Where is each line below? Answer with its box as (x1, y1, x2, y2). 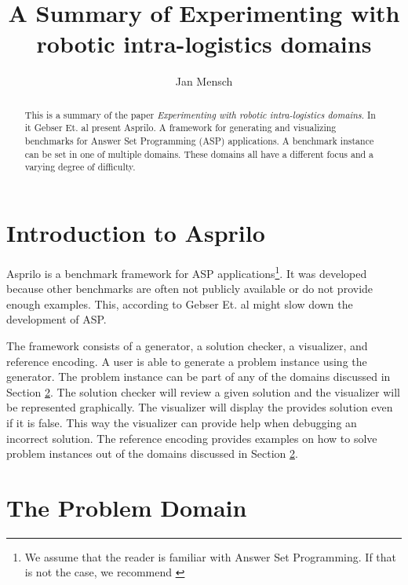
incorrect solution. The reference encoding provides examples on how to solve (6, 430, 377, 446)
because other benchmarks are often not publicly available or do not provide (6, 280, 373, 297)
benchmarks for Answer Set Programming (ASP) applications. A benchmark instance (24, 134, 374, 148)
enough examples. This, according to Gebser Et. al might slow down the (6, 295, 353, 312)
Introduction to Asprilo (6, 216, 265, 248)
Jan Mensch (175, 73, 233, 90)
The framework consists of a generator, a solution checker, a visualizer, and (6, 337, 368, 353)
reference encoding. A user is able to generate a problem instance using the (6, 353, 367, 369)
